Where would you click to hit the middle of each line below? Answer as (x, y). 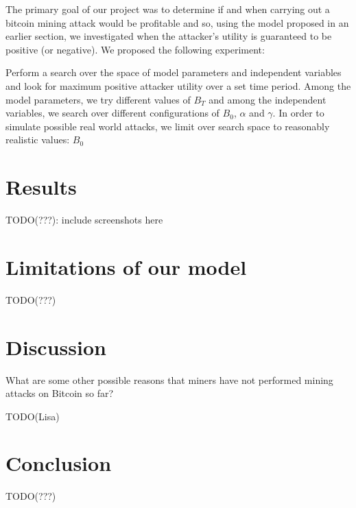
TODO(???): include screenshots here (84, 220)
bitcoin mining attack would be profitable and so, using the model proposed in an (177, 22)
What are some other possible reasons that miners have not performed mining (169, 379)
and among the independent (268, 99)
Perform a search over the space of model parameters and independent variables (174, 72)
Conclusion (59, 463)
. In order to (298, 113)
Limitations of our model (126, 266)
